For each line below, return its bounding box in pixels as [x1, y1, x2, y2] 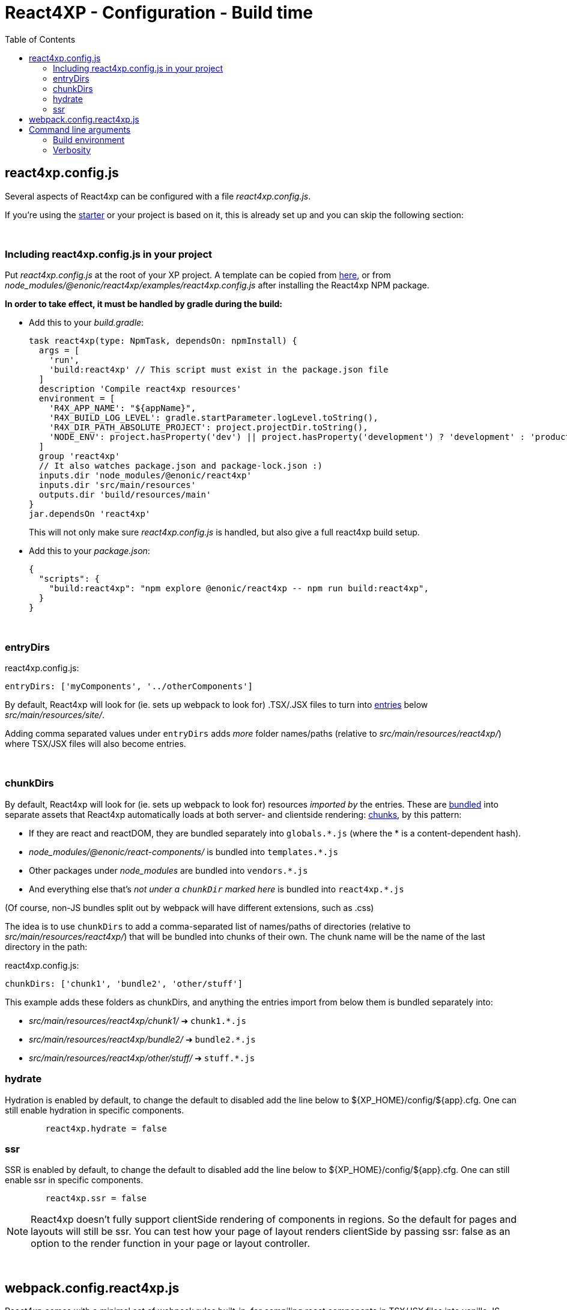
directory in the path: [5, 941, 88, 952]
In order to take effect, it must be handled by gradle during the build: [5, 299, 282, 309]
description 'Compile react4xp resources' [38, 384, 242, 394]
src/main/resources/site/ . [5, 710, 105, 720]
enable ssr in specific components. [5, 1175, 144, 1186]
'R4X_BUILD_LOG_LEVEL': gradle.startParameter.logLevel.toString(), [49, 413, 378, 423]
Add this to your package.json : [29, 546, 150, 556]
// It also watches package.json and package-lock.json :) [38, 461, 323, 471]
